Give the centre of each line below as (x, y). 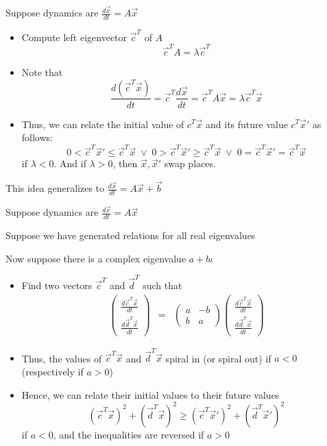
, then (125, 163)
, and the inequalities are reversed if (129, 434)
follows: (37, 137)
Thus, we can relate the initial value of (103, 124)
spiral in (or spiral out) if (218, 358)
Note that (42, 72)
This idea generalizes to (55, 188)
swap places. (190, 163)
